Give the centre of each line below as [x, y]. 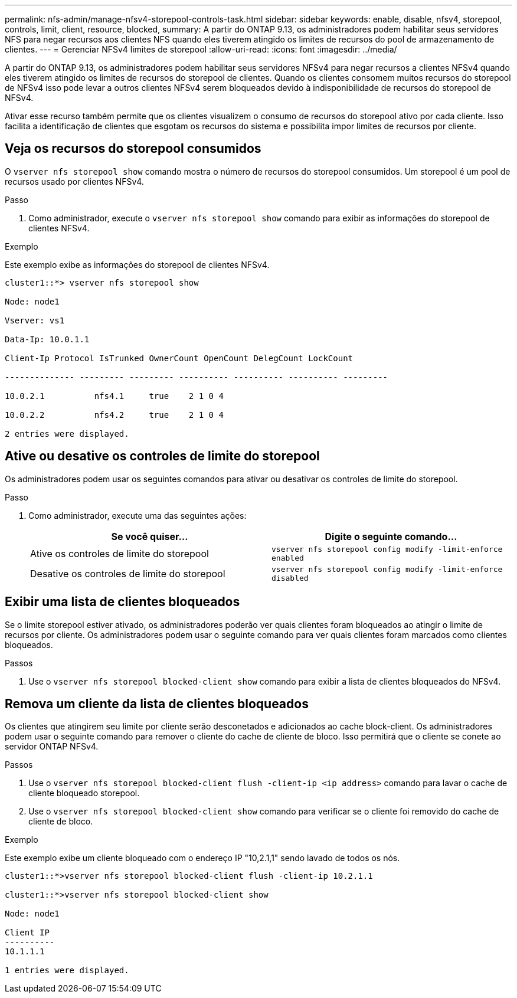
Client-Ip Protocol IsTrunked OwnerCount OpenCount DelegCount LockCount [179, 358]
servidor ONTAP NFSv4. [52, 747]
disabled [290, 578]
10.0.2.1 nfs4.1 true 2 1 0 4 [114, 396]
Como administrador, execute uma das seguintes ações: [138, 515]
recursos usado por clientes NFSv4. [74, 181]
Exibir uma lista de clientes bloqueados [122, 602]
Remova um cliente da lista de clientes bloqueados [157, 703]
